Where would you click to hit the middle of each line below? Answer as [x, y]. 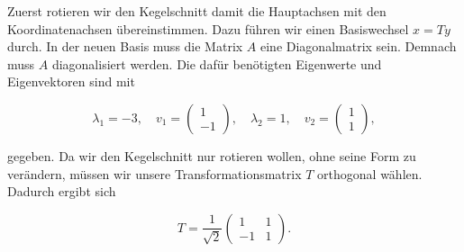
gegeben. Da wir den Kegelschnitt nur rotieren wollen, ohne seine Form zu [212, 155]
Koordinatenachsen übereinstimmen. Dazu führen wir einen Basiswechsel [208, 28]
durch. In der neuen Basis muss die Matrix [125, 46]
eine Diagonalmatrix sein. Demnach [359, 46]
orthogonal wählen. [370, 173]
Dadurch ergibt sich [62, 191]
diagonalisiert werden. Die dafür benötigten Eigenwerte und [217, 63]
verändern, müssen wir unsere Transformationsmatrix [155, 173]
